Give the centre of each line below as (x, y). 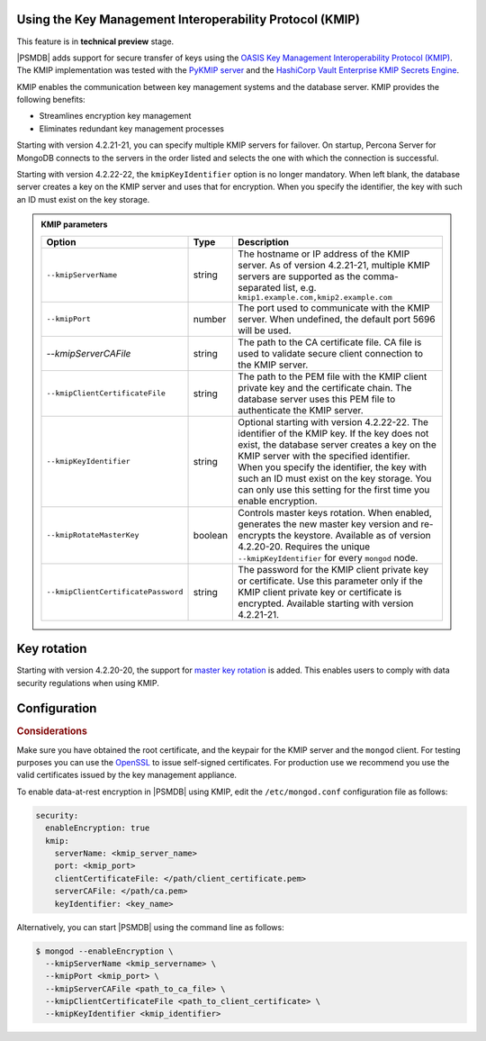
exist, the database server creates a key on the (337, 444)
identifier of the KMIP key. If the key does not (333, 433)
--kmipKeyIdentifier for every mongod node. (328, 557)
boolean (211, 535)
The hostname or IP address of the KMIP (324, 254)
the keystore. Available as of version (354, 535)
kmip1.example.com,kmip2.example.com (315, 297)
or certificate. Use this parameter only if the (330, 581)
